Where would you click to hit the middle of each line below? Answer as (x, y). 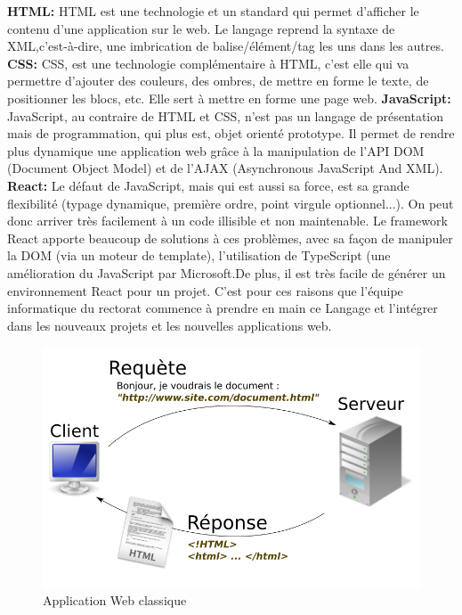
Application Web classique (115, 600)
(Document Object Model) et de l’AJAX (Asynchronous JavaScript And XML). (225, 168)
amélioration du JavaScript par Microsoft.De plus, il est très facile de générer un (227, 272)
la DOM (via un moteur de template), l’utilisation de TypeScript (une (199, 255)
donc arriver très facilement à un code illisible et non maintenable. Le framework (227, 221)
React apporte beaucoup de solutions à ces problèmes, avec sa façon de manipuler (230, 238)
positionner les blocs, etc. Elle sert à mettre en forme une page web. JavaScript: (229, 98)
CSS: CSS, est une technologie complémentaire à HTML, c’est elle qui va (208, 63)
